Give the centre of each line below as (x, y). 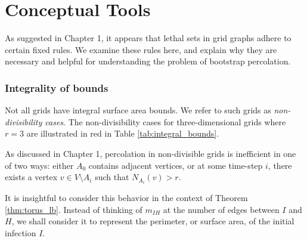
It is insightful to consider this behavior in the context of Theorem (126, 198)
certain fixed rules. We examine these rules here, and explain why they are (141, 49)
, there (280, 165)
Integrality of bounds (57, 87)
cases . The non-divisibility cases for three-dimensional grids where (165, 121)
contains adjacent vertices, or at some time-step (176, 165)
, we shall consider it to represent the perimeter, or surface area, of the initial (153, 221)
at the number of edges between (221, 209)
